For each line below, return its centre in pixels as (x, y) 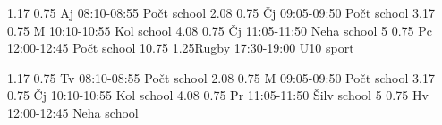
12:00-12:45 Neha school (73, 112)
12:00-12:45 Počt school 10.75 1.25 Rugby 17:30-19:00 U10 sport (181, 48)
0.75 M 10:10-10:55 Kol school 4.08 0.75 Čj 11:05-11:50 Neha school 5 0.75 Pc (220, 30)
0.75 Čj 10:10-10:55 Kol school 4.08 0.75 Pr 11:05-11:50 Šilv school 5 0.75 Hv (218, 95)
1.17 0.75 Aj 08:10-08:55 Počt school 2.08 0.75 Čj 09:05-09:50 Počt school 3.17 (221, 12)
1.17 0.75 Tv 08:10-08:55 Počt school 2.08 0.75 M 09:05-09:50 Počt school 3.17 (221, 77)
